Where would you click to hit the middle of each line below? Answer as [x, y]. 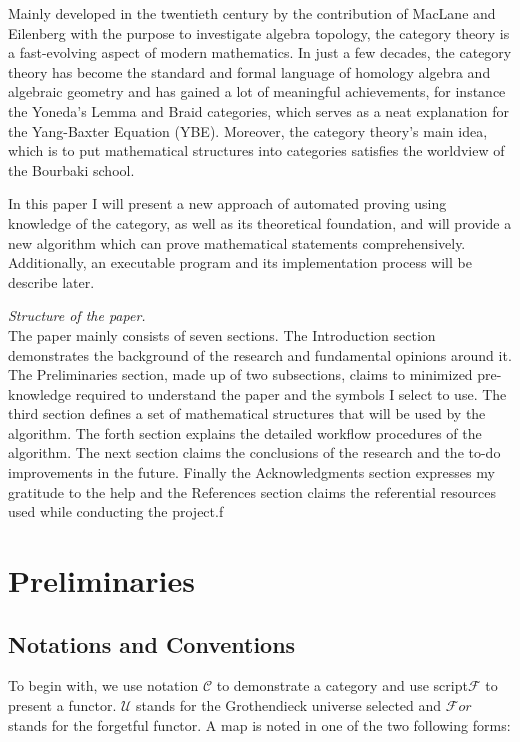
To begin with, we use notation [103, 685]
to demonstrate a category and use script [342, 685]
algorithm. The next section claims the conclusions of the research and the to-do [254, 452]
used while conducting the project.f [116, 511]
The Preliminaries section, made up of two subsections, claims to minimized [240, 374]
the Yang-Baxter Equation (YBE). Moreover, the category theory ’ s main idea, [248, 130]
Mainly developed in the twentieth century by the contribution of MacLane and [252, 13]
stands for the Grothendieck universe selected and [289, 705]
